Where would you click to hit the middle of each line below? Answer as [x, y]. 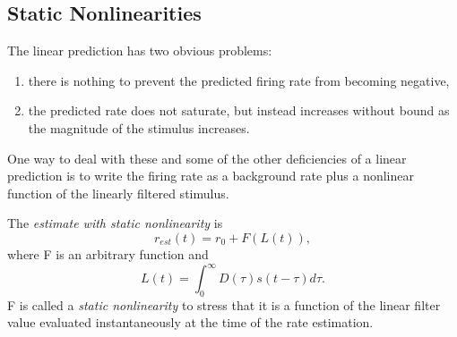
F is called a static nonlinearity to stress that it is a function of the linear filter [224, 304]
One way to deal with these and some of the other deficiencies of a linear [207, 158]
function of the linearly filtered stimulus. [118, 193]
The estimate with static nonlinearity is [115, 223]
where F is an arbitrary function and [108, 253]
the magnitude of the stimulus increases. [139, 127]
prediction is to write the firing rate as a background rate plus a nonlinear [211, 176]
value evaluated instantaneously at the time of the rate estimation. [190, 322]
